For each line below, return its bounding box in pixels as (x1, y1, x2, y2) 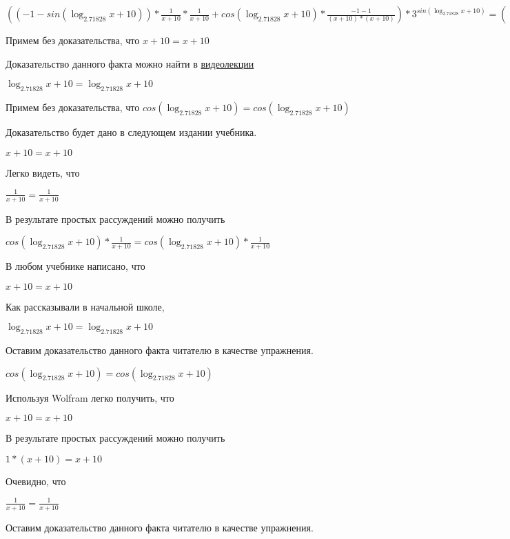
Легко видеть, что (6, 165, 80, 179)
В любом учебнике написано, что (6, 259, 145, 273)
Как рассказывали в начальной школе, (6, 299, 165, 313)
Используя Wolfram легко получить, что (6, 390, 174, 404)
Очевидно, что (6, 473, 66, 488)
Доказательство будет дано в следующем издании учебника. (6, 124, 257, 139)
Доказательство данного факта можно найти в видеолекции (6, 56, 254, 70)
